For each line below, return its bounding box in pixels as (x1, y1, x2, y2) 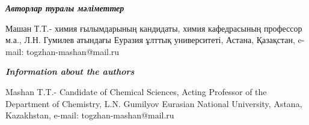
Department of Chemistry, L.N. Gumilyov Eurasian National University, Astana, (5, 97, 302, 109)
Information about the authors (5, 65, 135, 78)
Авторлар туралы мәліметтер (5, 2, 124, 14)
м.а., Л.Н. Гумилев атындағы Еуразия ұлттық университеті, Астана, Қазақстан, (5, 33, 295, 46)
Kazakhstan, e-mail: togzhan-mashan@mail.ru (5, 109, 174, 121)
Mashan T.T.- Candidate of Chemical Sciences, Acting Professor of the (5, 85, 267, 97)
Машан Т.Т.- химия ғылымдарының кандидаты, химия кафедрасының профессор (5, 22, 302, 34)
